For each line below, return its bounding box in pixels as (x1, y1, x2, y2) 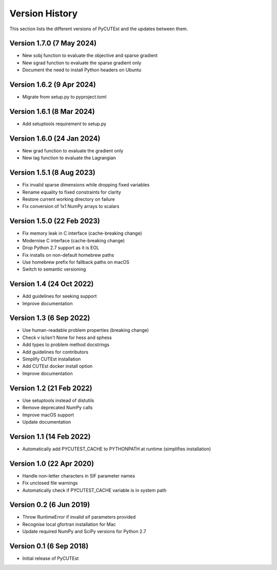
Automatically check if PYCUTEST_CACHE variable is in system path (22, 487, 167, 493)
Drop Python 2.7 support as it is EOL (22, 244, 100, 251)
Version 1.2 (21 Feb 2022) (9, 384, 92, 392)
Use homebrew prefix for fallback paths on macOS (22, 259, 130, 265)
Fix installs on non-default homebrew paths (22, 252, 114, 258)
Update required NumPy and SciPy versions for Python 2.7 (22, 528, 146, 535)
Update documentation (22, 419, 71, 425)
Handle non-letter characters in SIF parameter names (22, 472, 135, 479)
